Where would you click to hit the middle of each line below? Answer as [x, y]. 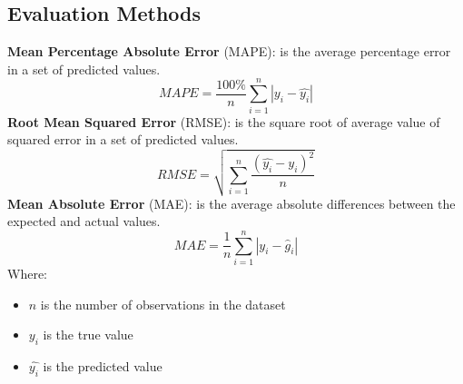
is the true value [88, 335]
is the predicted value [103, 365]
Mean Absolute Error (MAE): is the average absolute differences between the [231, 203]
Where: [27, 273]
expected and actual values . [84, 221]
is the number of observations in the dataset [163, 304]
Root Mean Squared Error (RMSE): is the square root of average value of [224, 121]
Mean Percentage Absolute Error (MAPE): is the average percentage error [229, 51]
